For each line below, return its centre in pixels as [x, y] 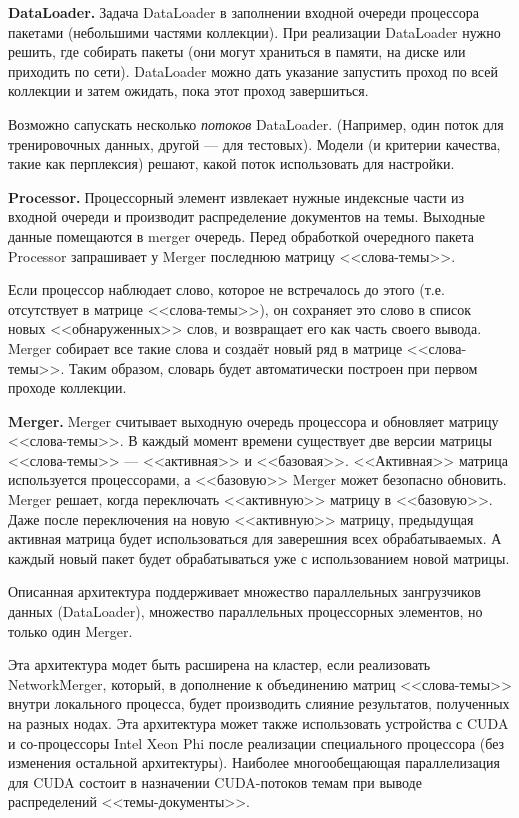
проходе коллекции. [67, 387]
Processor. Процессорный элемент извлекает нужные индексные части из [236, 196]
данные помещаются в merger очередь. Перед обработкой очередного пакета [241, 235]
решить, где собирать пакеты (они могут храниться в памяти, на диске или [237, 51]
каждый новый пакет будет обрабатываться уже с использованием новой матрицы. [259, 557]
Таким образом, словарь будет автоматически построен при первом [273, 367]
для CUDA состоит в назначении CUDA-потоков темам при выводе [215, 781]
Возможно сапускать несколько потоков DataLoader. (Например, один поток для [256, 123]
